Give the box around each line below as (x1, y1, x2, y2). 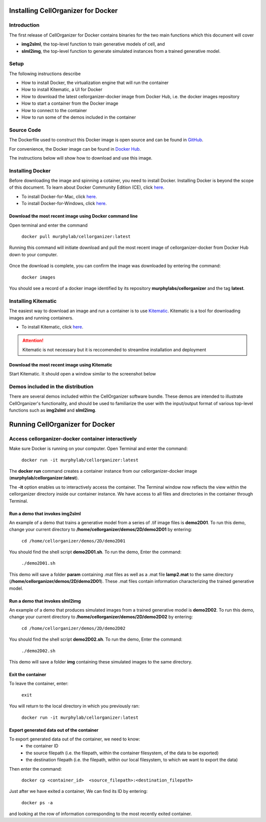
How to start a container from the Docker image (21, 100, 118, 106)
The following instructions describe (9, 71, 81, 77)
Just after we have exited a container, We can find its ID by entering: (9, 788, 148, 794)
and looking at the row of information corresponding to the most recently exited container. (9, 811, 192, 817)
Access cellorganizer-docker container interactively (9, 435, 137, 442)
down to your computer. (9, 251, 58, 257)
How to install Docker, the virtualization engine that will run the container (21, 80, 169, 86)
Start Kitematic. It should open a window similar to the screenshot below (9, 371, 156, 377)
